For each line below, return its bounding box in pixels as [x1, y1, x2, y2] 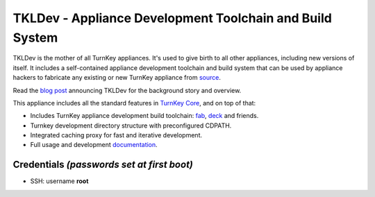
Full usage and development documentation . [30, 141, 158, 149]
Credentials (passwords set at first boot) [12, 159, 194, 171]
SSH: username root [30, 177, 89, 185]
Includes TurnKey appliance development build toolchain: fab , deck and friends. [30, 112, 259, 120]
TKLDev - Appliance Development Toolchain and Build [12, 10, 333, 26]
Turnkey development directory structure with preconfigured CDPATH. [30, 121, 232, 130]
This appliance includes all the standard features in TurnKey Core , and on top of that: [12, 98, 256, 107]
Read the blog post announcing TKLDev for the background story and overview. [12, 86, 242, 94]
